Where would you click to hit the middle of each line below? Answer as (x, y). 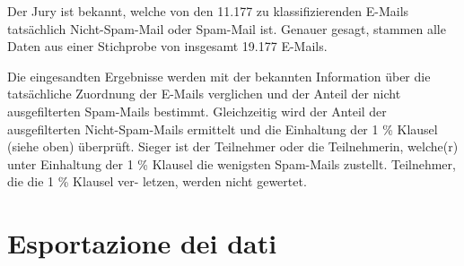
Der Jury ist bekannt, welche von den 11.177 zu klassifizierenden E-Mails (208, 11)
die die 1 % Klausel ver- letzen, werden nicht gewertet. (157, 181)
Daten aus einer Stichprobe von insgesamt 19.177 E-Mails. (167, 46)
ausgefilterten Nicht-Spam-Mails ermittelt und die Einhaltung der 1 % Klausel (223, 129)
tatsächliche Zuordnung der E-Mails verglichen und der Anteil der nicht (204, 94)
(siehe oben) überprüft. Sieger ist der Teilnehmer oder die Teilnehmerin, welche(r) (233, 146)
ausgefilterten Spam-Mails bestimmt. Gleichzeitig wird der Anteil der (197, 111)
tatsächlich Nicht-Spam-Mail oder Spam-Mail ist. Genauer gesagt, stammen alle (227, 28)
